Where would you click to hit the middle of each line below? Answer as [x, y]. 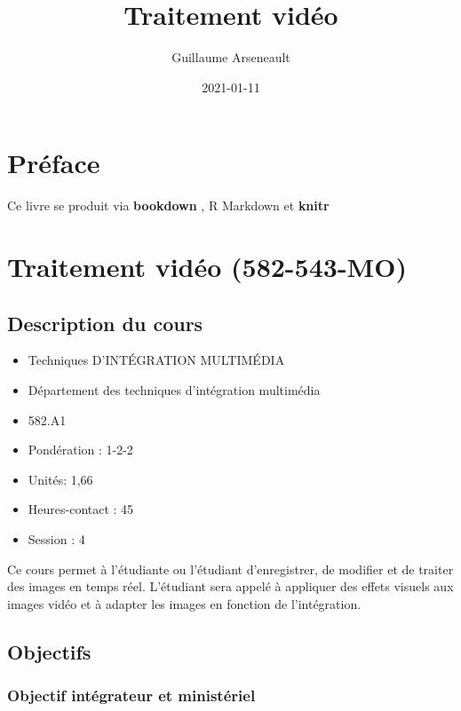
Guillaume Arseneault [231, 57]
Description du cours [105, 323]
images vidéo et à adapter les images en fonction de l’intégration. [184, 603]
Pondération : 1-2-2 [80, 450]
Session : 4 [56, 538]
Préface [54, 163]
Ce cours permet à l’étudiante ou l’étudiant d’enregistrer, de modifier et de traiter [230, 569]
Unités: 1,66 [60, 479]
